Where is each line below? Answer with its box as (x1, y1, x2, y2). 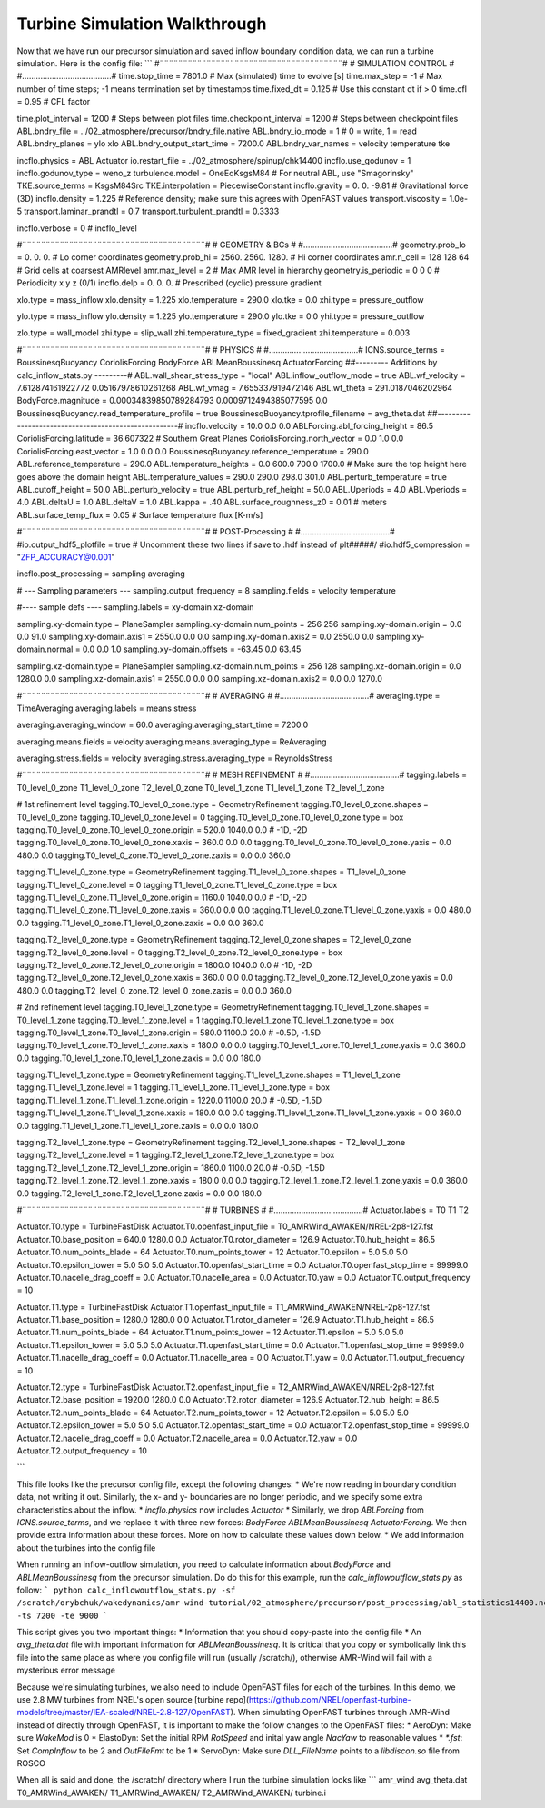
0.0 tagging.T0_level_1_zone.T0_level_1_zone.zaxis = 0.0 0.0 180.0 (16, 1053, 262, 1064)
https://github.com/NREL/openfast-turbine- (248, 1694, 411, 1705)
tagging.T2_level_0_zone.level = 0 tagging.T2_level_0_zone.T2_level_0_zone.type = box (16, 946, 342, 958)
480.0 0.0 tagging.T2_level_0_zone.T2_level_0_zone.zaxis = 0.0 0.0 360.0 (16, 984, 292, 995)
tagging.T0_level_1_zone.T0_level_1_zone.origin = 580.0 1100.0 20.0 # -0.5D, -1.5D (16, 1027, 322, 1038)
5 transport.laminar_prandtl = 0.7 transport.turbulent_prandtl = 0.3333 (16, 205, 280, 217)
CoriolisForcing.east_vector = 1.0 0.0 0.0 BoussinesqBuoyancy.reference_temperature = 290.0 (16, 445, 369, 456)
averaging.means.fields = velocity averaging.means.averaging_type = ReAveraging (16, 736, 327, 747)
